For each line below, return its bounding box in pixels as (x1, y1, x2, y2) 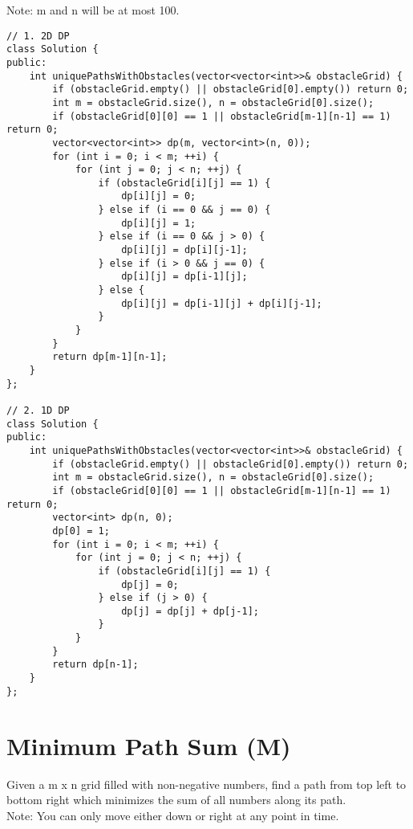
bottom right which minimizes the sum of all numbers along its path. (6, 791, 346, 808)
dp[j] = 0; (121, 578, 179, 590)
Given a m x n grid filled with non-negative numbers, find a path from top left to (6, 775, 407, 792)
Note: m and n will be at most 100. (6, 2, 180, 18)
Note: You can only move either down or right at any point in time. (6, 807, 339, 823)
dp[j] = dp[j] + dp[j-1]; (121, 605, 259, 617)
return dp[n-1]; (52, 659, 139, 671)
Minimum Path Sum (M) (6, 729, 291, 762)
